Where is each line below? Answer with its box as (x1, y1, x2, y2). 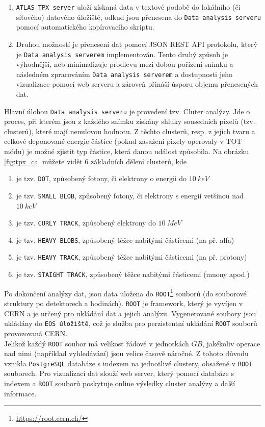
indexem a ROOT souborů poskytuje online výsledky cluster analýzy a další (4, 378, 235, 389)
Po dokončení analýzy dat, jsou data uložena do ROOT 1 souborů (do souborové (4, 286, 247, 298)
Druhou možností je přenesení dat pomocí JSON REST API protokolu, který (16, 38, 257, 49)
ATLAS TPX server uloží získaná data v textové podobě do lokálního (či (16, 2, 241, 12)
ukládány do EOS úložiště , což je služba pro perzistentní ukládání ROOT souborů (4, 318, 257, 329)
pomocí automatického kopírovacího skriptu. (16, 21, 154, 32)
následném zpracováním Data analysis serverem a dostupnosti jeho (16, 68, 232, 79)
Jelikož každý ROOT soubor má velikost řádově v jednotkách (4, 338, 189, 348)
